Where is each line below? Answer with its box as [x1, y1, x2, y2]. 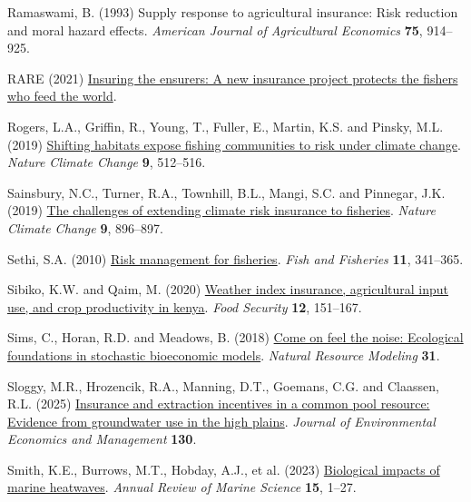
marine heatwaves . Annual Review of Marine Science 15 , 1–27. [7, 477, 357, 497]
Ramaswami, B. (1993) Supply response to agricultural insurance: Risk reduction [7, 3, 458, 21]
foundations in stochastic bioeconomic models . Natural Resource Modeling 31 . [7, 345, 440, 364]
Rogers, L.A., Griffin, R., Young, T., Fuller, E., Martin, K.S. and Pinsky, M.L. [7, 116, 444, 135]
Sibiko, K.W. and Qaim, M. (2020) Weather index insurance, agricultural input [7, 280, 449, 299]
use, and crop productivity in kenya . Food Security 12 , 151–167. [7, 297, 362, 316]
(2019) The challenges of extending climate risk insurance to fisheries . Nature [7, 201, 436, 220]
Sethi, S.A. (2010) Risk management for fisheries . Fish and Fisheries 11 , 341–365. [7, 249, 464, 268]
